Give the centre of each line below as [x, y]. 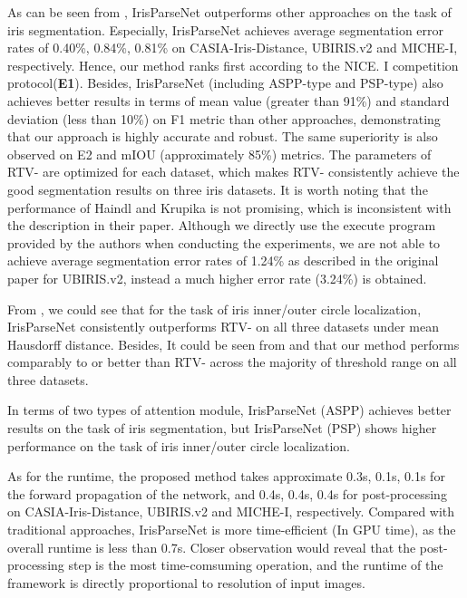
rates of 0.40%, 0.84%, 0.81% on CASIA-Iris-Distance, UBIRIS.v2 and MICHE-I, [233, 48]
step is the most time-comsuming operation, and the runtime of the [256, 565]
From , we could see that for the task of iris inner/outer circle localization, [214, 309]
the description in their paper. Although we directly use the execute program [222, 225]
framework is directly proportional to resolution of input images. [186, 582]
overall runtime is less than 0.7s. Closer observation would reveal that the [212, 547]
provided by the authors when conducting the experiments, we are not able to [224, 242]
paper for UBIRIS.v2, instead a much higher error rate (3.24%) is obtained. [217, 278]
